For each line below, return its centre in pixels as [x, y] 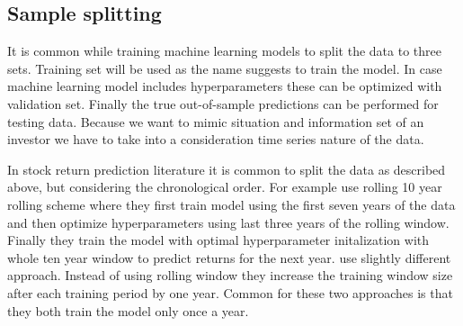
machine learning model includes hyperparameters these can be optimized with [225, 86]
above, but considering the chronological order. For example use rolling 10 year [225, 187]
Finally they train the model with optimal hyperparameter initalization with [218, 240]
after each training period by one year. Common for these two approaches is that [230, 292]
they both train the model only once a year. [128, 310]
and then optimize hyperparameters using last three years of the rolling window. [228, 222]
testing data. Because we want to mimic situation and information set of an [216, 121]
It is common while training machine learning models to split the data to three [224, 51]
